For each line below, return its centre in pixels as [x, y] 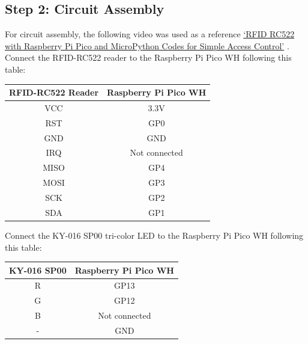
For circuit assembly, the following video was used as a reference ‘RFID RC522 [150, 34]
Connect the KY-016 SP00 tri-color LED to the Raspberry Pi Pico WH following [154, 235]
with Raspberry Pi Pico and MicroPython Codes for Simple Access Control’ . [147, 45]
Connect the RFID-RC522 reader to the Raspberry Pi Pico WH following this [148, 57]
